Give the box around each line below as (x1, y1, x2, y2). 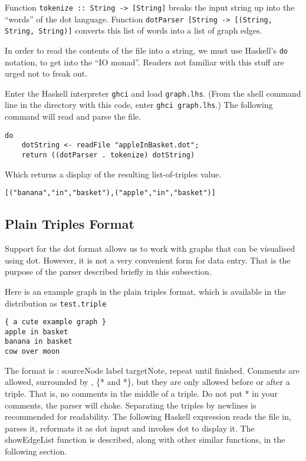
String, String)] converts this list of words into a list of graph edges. (5, 24, 262, 37)
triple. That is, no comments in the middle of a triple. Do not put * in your (5, 387, 278, 399)
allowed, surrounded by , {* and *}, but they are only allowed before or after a (5, 376, 290, 388)
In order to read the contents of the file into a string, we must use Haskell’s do (5, 44, 288, 56)
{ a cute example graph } (5, 318, 106, 327)
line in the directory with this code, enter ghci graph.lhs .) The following (5, 98, 273, 111)
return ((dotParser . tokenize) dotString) (21, 151, 195, 160)
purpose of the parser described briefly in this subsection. (5, 265, 212, 278)
